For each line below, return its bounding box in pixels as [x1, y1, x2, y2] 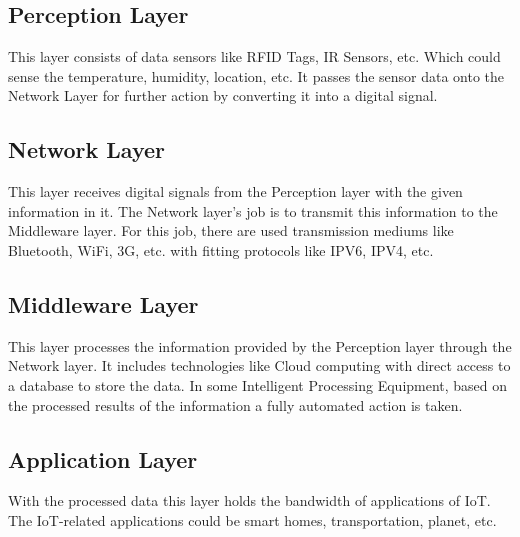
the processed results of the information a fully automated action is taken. [8, 394, 463, 415]
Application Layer [8, 443, 198, 474]
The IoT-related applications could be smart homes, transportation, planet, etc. [8, 509, 497, 530]
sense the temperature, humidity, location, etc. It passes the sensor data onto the [8, 65, 505, 86]
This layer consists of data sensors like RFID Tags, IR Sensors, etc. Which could [8, 46, 501, 67]
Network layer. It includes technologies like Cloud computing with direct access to [8, 355, 511, 376]
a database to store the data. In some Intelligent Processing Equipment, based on [8, 374, 508, 395]
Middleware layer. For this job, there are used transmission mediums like [8, 220, 454, 241]
